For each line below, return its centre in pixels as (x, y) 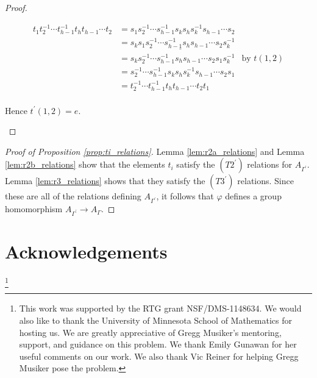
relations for (270, 164)
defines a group (253, 196)
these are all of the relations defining (73, 196)
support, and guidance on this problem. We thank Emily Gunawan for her (158, 344)
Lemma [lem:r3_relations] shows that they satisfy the (105, 181)
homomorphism (34, 209)
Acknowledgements (86, 251)
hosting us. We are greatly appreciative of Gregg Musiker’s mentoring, (150, 332)
